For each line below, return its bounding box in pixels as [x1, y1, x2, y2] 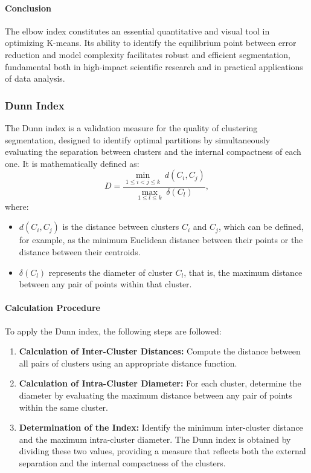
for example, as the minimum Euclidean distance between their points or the [19, 233, 303, 246]
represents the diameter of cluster [48, 266, 173, 278]
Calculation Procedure [5, 301, 100, 314]
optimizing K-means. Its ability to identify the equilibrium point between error [5, 36, 297, 49]
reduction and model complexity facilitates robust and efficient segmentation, [5, 48, 290, 60]
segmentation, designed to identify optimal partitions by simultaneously [5, 133, 271, 146]
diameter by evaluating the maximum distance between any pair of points [19, 388, 292, 401]
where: [5, 200, 29, 212]
